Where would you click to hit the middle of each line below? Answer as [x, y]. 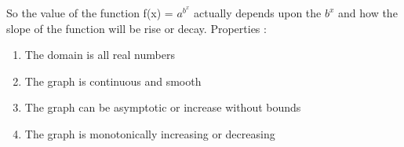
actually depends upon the [258, 13]
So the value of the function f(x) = [90, 13]
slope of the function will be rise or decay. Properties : [136, 28]
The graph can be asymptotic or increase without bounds [163, 107]
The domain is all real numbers [100, 55]
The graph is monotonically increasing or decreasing [150, 133]
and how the [368, 13]
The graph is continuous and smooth [113, 81]
